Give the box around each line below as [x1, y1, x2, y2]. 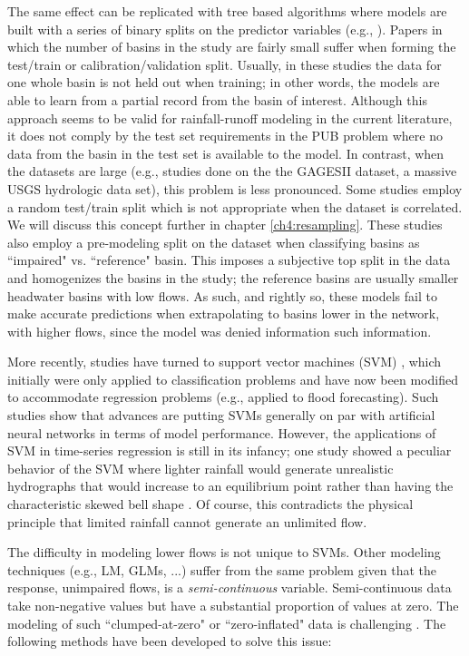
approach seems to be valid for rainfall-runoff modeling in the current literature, [7, 108, 453, 127]
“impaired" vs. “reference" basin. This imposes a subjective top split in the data [7, 250, 451, 269]
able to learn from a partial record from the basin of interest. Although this [7, 90, 427, 109]
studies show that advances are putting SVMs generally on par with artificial [7, 406, 435, 425]
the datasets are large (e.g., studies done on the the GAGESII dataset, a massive [7, 162, 457, 181]
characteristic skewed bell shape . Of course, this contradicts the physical [7, 494, 414, 514]
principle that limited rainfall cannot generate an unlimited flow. [7, 512, 367, 531]
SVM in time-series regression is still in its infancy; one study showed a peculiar [7, 441, 452, 460]
